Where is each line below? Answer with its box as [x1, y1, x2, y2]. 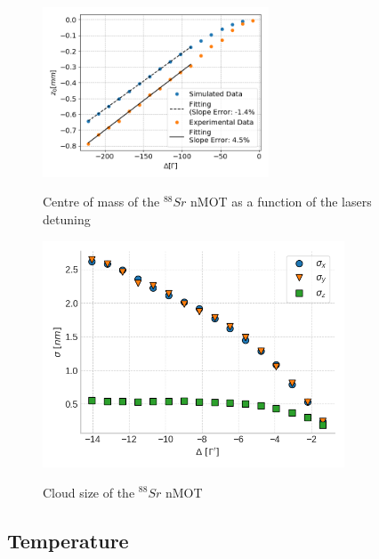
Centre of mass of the [43, 192, 160, 211]
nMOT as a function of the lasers [190, 192, 372, 211]
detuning [43, 209, 91, 228]
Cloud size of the [43, 482, 135, 501]
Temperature [7, 526, 129, 554]
